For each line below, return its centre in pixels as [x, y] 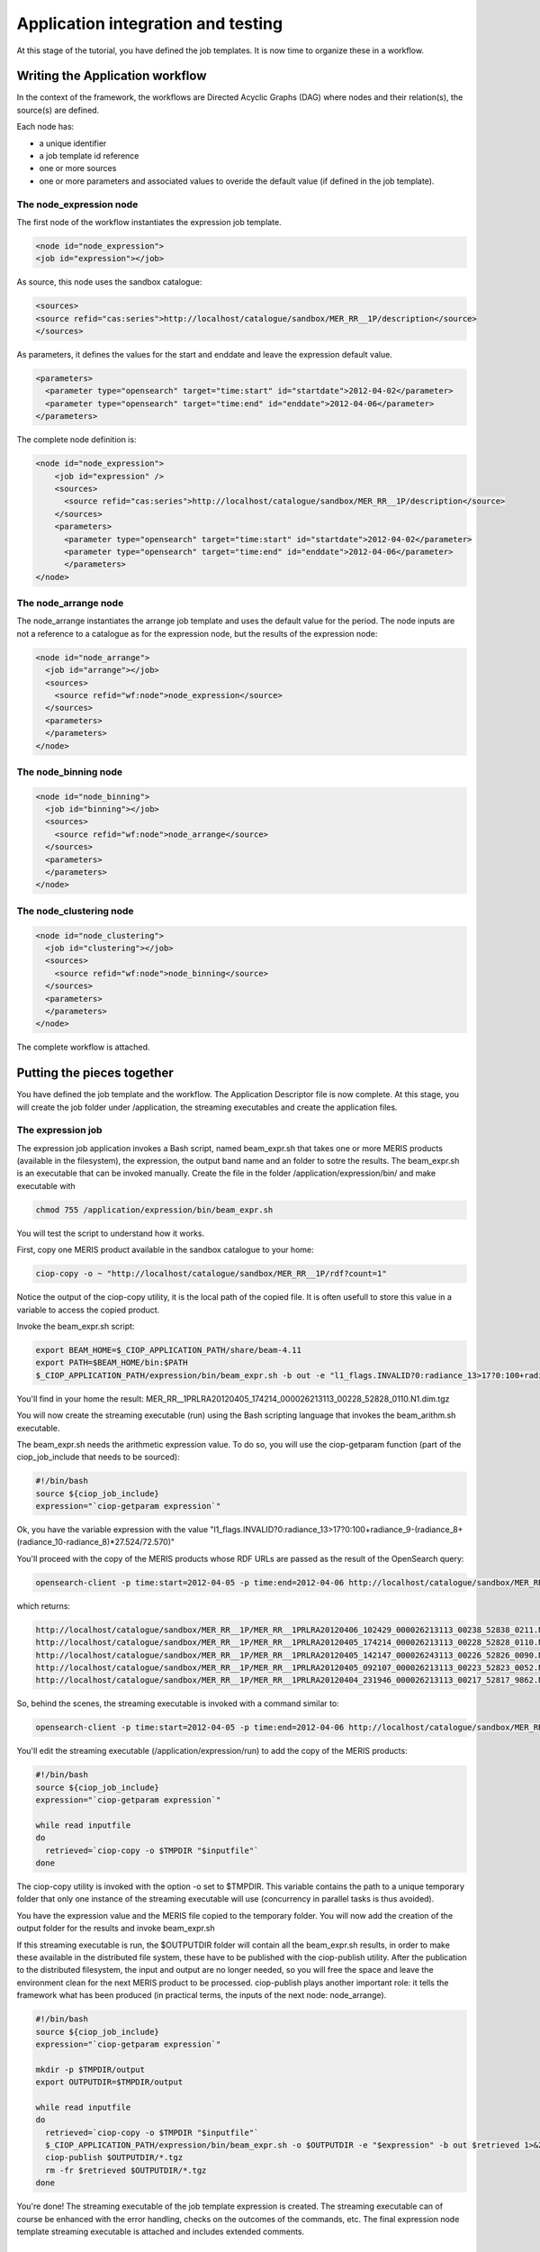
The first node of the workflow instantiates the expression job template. [149, 222]
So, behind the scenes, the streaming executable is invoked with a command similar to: [178, 1703]
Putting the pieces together [95, 1073]
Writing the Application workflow [112, 76]
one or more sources [78, 168]
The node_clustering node [75, 911]
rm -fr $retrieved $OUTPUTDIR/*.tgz [126, 2170]
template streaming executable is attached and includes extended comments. [161, 2231]
